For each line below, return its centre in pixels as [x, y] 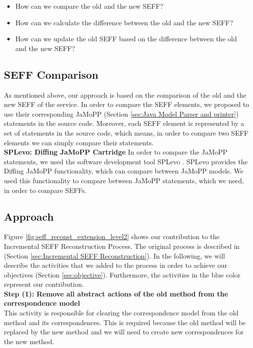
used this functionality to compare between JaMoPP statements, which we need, [124, 180]
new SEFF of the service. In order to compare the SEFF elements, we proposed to [126, 104]
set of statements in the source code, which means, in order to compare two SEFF [126, 132]
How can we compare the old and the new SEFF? [89, 6]
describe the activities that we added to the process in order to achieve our [116, 265]
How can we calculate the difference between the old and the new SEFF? [124, 22]
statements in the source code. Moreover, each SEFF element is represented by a [124, 123]
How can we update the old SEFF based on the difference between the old [126, 39]
